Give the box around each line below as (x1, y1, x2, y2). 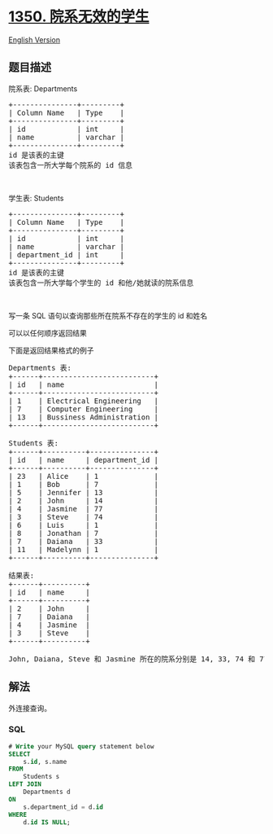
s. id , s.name (23, 757, 67, 766)
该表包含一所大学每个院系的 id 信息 (8, 160, 132, 169)
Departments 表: (8, 363, 71, 372)
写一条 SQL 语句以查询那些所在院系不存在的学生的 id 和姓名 (8, 310, 208, 320)
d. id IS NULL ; (23, 818, 71, 827)
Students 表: (8, 438, 59, 448)
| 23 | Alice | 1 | (8, 472, 159, 481)
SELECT (8, 750, 31, 758)
